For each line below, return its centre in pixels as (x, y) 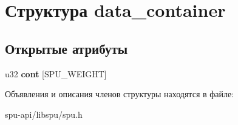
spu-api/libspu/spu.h (44, 114)
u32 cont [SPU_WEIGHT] (56, 73)
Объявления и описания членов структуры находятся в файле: (120, 94)
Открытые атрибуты (66, 48)
